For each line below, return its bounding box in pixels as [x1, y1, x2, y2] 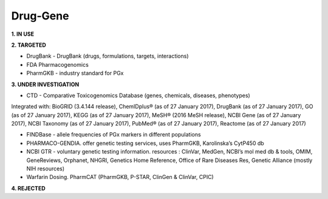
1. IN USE [11, 30, 35, 38]
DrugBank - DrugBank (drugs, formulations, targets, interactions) [26, 52, 189, 60]
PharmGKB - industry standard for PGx [26, 70, 124, 77]
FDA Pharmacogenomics [26, 61, 89, 68]
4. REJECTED [11, 184, 46, 192]
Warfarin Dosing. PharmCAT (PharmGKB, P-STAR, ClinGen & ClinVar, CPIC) [26, 174, 214, 181]
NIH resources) [26, 165, 65, 172]
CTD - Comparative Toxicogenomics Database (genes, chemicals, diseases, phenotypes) [26, 92, 250, 99]
